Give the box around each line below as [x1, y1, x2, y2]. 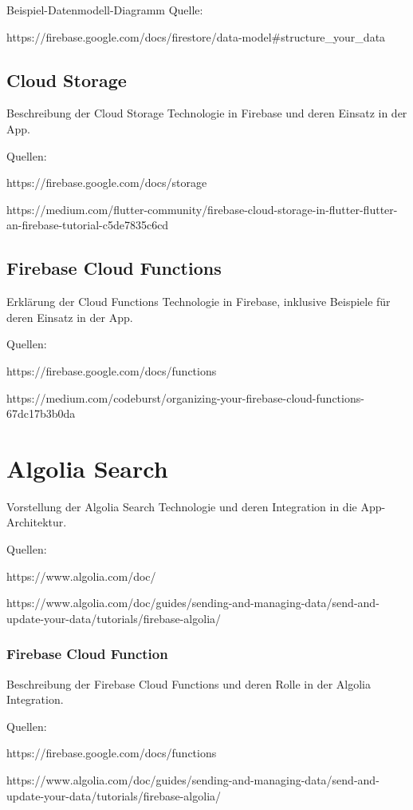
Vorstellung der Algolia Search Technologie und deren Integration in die [6, 498, 357, 514]
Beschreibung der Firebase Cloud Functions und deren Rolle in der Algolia [6, 675, 372, 692]
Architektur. [6, 514, 67, 530]
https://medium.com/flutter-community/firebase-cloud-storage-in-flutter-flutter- [6, 201, 398, 217]
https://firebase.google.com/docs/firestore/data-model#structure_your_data [6, 28, 386, 45]
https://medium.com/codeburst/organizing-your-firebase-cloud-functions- [6, 389, 364, 406]
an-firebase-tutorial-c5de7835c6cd [6, 216, 169, 233]
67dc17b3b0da [6, 405, 76, 422]
